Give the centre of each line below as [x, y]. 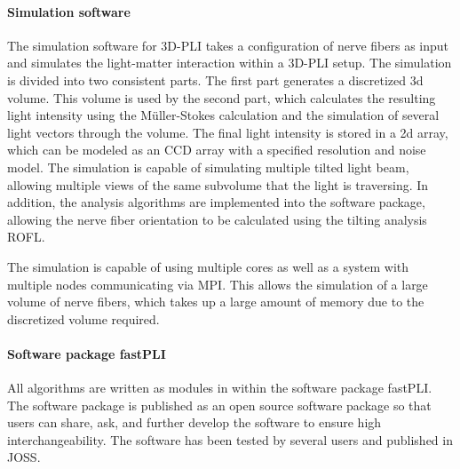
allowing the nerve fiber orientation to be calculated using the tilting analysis [217, 219]
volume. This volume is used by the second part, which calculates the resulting [222, 97]
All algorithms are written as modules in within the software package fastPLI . [220, 388]
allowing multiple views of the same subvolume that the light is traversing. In [218, 184]
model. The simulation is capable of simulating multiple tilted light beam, [208, 167]
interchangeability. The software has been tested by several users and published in [230, 439]
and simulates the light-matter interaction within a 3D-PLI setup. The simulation [230, 63]
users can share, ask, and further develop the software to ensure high [194, 422]
